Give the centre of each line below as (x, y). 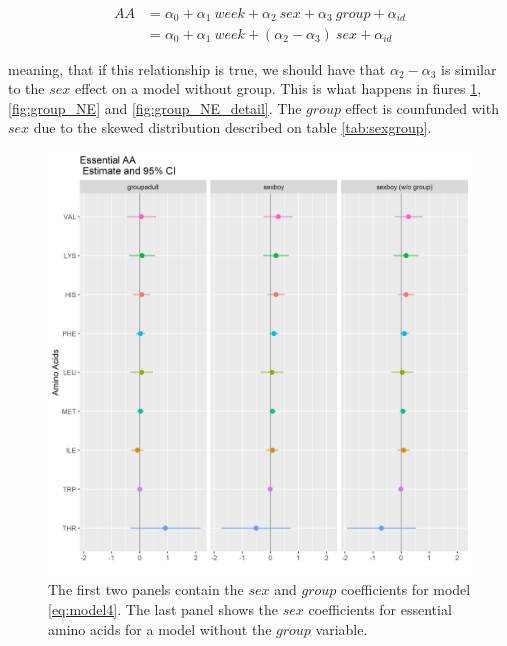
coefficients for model (406, 589)
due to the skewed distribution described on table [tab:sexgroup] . (232, 127)
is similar (469, 68)
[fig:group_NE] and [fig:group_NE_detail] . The (155, 107)
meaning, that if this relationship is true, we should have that (197, 68)
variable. (341, 628)
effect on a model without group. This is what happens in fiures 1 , (278, 88)
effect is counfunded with (422, 107)
